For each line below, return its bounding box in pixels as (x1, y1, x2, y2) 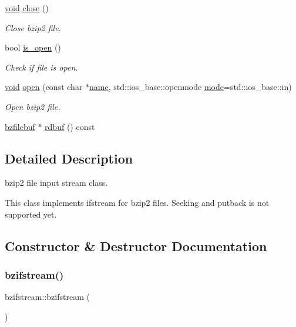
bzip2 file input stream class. (5, 176, 108, 189)
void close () (5, 2, 49, 14)
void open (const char (5, 81, 83, 93)
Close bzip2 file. (5, 21, 61, 34)
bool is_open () (5, 41, 61, 54)
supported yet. (5, 208, 57, 220)
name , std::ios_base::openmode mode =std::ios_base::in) (89, 81, 292, 93)
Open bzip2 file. (5, 100, 60, 112)
